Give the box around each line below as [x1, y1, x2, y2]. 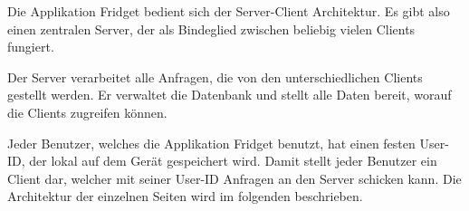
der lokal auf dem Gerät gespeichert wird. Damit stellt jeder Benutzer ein [29, 151, 437, 170]
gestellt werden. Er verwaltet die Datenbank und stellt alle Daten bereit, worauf [7, 85, 452, 104]
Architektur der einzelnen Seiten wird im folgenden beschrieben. [7, 187, 363, 206]
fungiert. [7, 37, 54, 56]
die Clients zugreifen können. [7, 102, 167, 121]
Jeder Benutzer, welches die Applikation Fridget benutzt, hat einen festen [7, 133, 416, 152]
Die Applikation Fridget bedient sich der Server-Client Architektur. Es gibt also [7, 2, 450, 20]
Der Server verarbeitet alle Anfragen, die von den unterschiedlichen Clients [7, 67, 423, 86]
